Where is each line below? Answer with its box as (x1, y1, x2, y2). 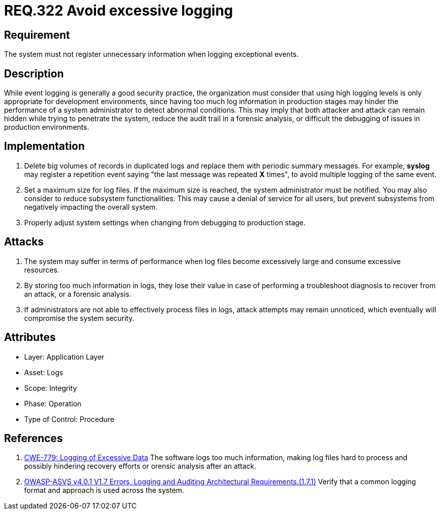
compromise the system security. (24, 313, 134, 322)
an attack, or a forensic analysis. (24, 289, 131, 298)
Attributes (4, 331, 56, 344)
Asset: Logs (24, 368, 63, 377)
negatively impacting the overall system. (24, 202, 158, 211)
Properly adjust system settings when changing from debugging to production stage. (24, 218, 306, 227)
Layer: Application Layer (24, 352, 105, 361)
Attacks (4, 235, 44, 248)
